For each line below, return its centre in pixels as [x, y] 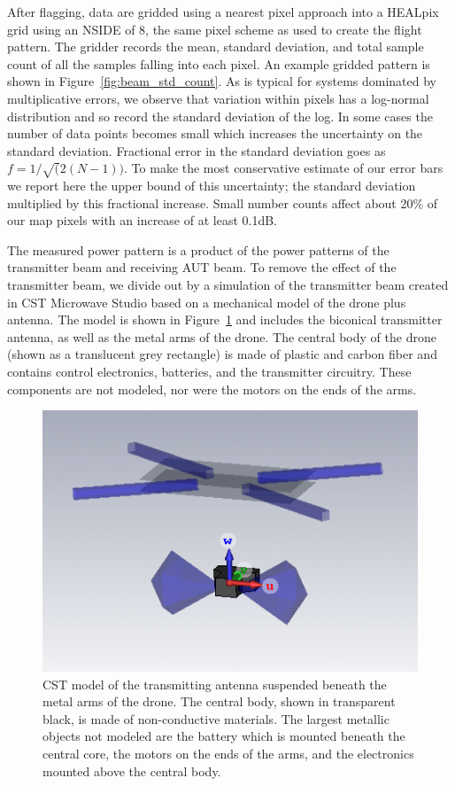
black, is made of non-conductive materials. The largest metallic [216, 718]
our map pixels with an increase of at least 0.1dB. [142, 220]
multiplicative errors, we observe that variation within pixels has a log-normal [218, 98]
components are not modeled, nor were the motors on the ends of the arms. [212, 389]
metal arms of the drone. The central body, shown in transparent [219, 701]
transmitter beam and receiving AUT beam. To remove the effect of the [202, 267]
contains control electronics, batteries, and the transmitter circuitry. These [209, 372]
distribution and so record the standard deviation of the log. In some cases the [220, 116]
